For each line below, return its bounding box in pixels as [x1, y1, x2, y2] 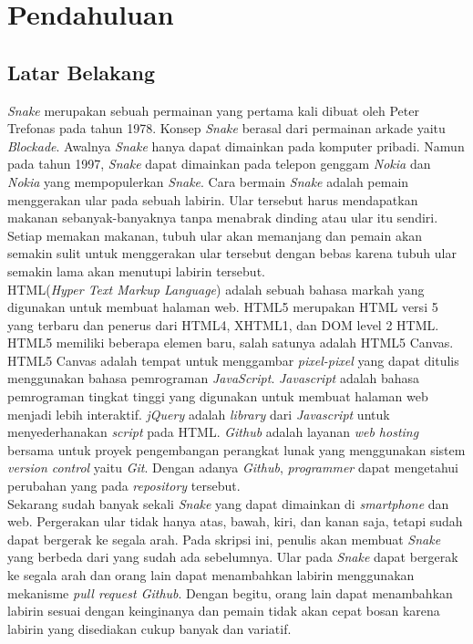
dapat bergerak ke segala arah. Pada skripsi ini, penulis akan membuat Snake [7, 529, 441, 548]
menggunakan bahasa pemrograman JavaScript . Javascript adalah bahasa [7, 369, 420, 388]
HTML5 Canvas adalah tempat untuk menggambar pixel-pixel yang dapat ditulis [7, 350, 459, 369]
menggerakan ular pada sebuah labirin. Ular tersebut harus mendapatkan [7, 190, 418, 209]
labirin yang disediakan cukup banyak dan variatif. [7, 618, 292, 638]
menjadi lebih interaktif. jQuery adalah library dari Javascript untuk [7, 404, 390, 423]
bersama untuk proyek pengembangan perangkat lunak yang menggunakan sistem [7, 440, 466, 459]
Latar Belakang [7, 57, 156, 86]
